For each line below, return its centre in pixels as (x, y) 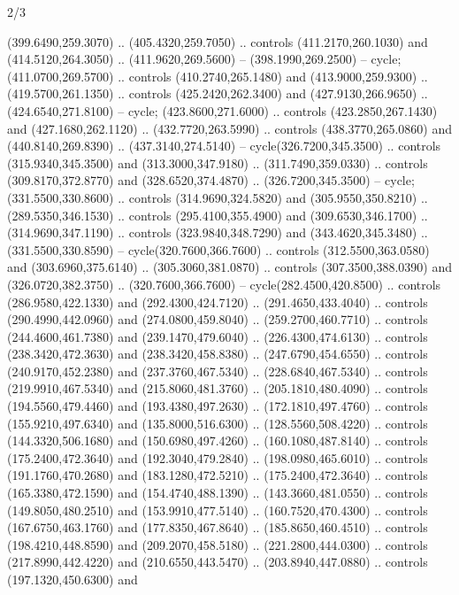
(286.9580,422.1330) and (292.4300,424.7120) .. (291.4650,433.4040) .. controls (218, 301)
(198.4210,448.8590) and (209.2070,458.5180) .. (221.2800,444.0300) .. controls (218, 544)
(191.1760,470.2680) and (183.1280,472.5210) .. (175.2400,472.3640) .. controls (218, 475)
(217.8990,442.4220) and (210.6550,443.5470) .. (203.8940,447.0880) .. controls (218, 562)
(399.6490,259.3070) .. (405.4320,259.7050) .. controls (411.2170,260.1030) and (218, 41)
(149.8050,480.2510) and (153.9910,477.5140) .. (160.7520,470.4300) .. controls (218, 510)
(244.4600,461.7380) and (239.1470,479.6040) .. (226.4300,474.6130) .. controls (218, 336)
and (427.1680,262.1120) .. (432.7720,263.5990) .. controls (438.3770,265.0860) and (229, 128)
